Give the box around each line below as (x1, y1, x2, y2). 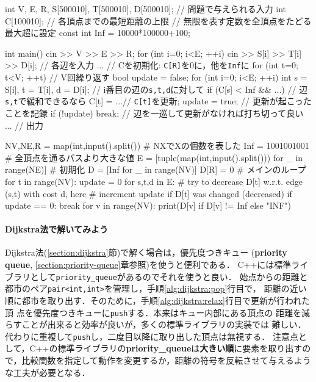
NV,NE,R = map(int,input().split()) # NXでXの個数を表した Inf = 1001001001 (5, 139, 309, 152)
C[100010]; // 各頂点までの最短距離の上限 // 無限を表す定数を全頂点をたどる (5, 14, 312, 27)
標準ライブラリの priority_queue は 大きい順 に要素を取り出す (57, 342, 303, 355)
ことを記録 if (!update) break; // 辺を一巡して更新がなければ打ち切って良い (5, 106, 304, 119)
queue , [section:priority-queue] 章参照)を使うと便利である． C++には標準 (5, 258, 292, 271)
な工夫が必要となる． (5, 366, 90, 378)
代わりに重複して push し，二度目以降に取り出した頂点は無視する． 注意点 (5, 330, 298, 342)
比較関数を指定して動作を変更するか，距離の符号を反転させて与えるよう (21, 354, 311, 367)
